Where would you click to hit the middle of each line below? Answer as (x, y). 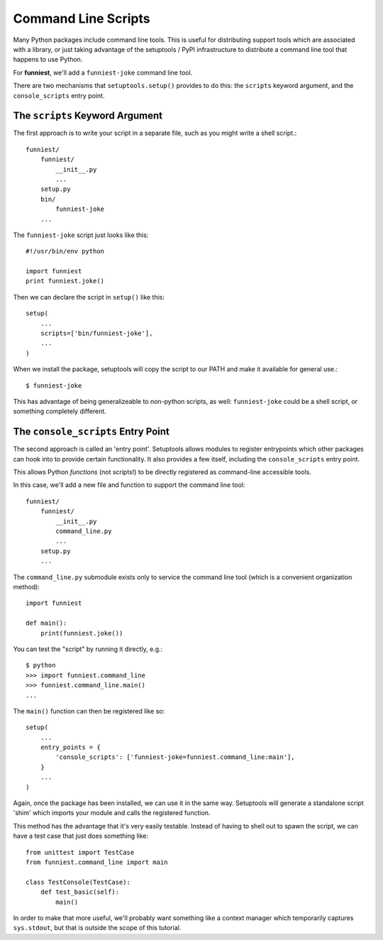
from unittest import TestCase (80, 852)
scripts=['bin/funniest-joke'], (96, 333)
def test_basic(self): (80, 892)
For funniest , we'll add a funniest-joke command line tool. (103, 72)
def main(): (46, 623)
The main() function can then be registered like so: (89, 711)
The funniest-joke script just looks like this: (81, 235)
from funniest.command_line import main (97, 862)
